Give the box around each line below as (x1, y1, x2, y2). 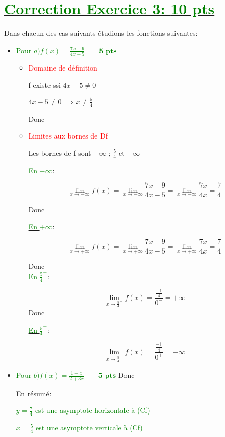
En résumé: (16, 387, 52, 398)
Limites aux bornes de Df (28, 130, 108, 141)
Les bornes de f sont (28, 147, 91, 158)
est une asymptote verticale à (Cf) (36, 422, 143, 433)
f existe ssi (28, 79, 61, 90)
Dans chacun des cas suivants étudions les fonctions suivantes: (4, 28, 198, 38)
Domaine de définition (28, 62, 97, 73)
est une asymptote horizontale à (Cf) (35, 405, 151, 416)
